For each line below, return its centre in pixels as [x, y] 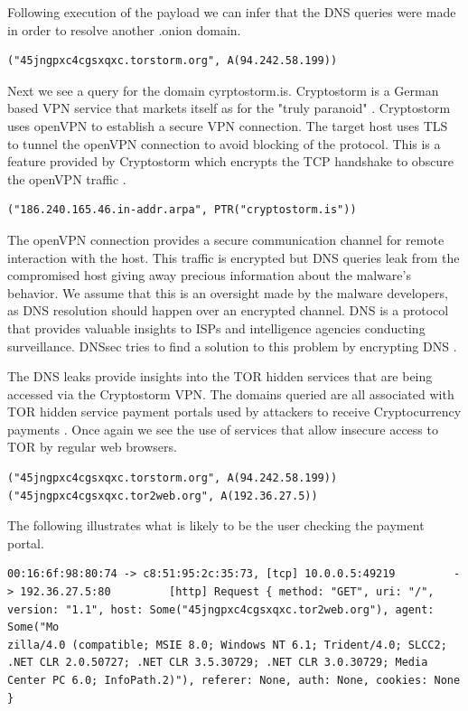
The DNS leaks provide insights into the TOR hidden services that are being [220, 376]
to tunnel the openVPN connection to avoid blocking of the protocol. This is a [224, 143]
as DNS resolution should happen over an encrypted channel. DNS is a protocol [228, 310]
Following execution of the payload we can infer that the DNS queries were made [232, 12]
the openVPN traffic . [67, 178]
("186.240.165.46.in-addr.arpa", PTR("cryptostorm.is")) [182, 210]
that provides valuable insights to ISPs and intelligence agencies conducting [216, 327]
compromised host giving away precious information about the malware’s [209, 275]
